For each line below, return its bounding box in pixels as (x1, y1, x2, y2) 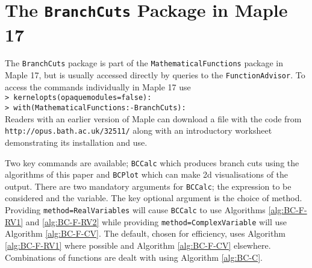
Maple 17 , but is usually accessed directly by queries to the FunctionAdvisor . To (5, 69, 305, 81)
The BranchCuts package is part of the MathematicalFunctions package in (5, 57, 283, 69)
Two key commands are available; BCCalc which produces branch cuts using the (5, 156, 299, 169)
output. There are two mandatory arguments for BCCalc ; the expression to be (5, 179, 292, 192)
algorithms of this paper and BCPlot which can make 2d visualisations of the (5, 168, 289, 181)
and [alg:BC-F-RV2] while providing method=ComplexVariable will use (25, 215, 287, 228)
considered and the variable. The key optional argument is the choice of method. (5, 192, 302, 204)
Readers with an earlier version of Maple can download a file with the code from (5, 112, 302, 125)
